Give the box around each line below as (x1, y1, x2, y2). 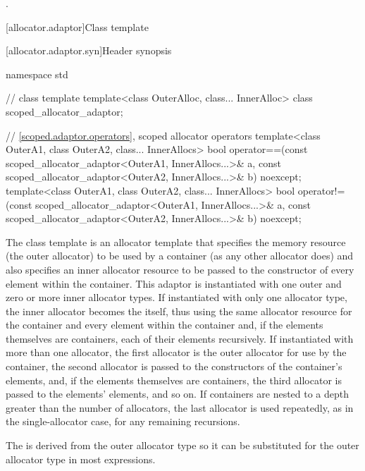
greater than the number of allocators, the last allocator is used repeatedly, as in (6, 400, 354, 415)
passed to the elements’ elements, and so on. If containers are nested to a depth (6, 386, 349, 401)
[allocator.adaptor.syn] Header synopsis (6, 43, 172, 58)
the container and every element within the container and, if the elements (6, 317, 323, 332)
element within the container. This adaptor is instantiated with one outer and (6, 276, 342, 290)
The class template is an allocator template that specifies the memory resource (6, 234, 346, 249)
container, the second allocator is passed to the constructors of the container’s (6, 359, 342, 374)
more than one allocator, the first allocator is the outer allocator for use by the (6, 345, 347, 360)
